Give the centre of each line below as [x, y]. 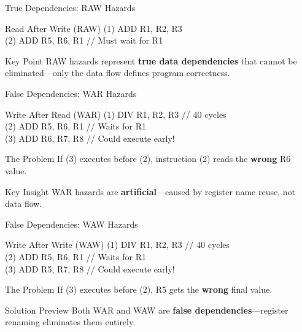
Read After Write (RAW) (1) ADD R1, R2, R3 [94, 28]
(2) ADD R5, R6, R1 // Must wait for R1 [84, 40]
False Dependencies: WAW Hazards [72, 224]
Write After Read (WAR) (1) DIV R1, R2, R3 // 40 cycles [116, 114]
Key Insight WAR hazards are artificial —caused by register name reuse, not [150, 191]
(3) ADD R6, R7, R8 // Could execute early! [90, 138]
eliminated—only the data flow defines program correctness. [118, 73]
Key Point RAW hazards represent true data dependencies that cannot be [151, 60]
